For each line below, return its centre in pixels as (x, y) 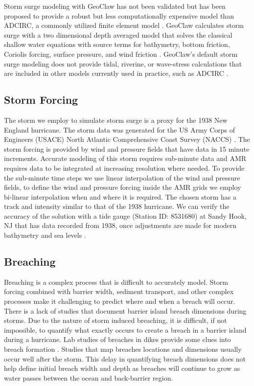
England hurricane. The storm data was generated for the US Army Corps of (120, 129)
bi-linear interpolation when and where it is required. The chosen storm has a (120, 196)
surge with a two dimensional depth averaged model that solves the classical (118, 34)
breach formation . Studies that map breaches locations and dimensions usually (123, 349)
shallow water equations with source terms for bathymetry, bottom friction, (117, 44)
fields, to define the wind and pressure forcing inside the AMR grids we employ (123, 187)
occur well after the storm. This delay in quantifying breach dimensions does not (125, 358)
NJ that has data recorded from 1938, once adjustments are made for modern (120, 225)
